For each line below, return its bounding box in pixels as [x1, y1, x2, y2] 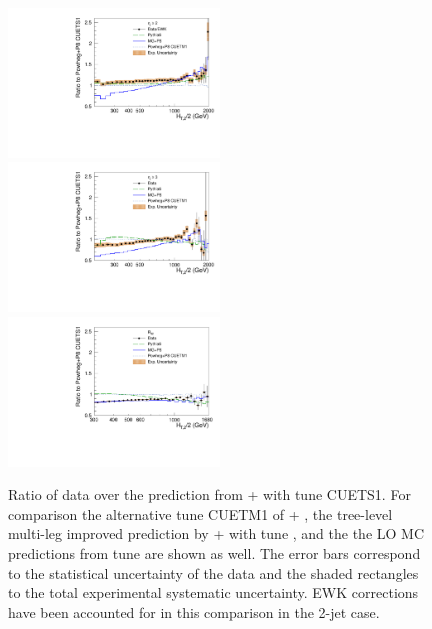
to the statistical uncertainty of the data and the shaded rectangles [8, 562, 419, 583]
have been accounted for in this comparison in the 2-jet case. [8, 601, 380, 622]
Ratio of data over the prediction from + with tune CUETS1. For [8, 484, 411, 505]
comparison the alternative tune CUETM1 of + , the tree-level [8, 503, 393, 524]
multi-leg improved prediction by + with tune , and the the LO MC [8, 523, 425, 544]
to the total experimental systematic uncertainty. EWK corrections [8, 582, 419, 603]
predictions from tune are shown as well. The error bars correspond [8, 543, 421, 564]
